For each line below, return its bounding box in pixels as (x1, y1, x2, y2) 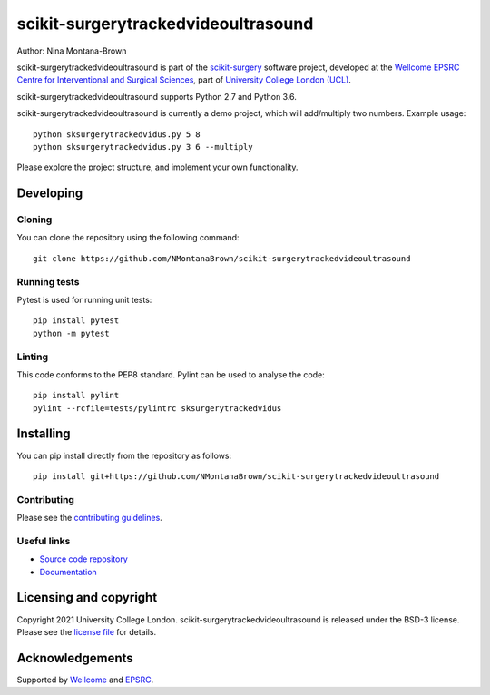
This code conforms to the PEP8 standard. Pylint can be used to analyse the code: (16, 368, 326, 380)
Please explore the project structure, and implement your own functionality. (16, 162, 299, 172)
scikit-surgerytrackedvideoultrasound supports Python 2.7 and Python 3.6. (16, 91, 297, 102)
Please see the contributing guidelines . (16, 513, 162, 524)
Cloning (16, 213, 53, 226)
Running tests (16, 275, 80, 288)
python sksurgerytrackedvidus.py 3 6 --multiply (33, 142, 253, 152)
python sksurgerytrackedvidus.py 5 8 (33, 129, 201, 140)
